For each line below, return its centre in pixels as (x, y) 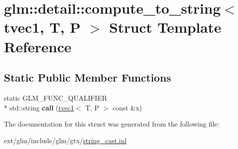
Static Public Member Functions (88, 77)
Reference (38, 46)
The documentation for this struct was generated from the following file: (112, 124)
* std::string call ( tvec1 (39, 107)
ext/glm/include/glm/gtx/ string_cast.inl (65, 140)
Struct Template (165, 27)
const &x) (127, 107)
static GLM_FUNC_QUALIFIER (55, 97)
